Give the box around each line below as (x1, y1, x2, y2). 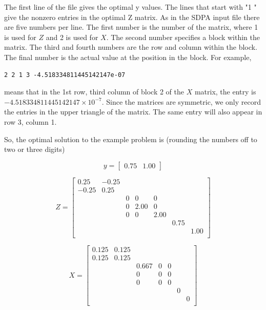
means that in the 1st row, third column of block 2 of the (4, 86, 185, 97)
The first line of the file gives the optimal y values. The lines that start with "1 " (4, 2, 257, 12)
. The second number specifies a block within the (106, 31, 260, 42)
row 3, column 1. (4, 116, 57, 127)
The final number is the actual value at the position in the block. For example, (4, 51, 252, 62)
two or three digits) (4, 144, 65, 154)
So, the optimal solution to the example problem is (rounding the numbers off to (4, 133, 257, 144)
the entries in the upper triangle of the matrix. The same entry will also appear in (4, 106, 262, 117)
